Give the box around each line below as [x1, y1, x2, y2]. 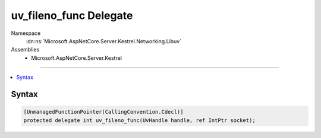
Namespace [11, 30, 41, 37]
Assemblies [11, 46, 40, 53]
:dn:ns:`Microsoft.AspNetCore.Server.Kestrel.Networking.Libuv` [26, 37, 181, 44]
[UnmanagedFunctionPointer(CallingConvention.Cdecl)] [23, 108, 184, 115]
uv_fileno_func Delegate [11, 9, 133, 22]
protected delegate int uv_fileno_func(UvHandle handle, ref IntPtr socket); [23, 117, 256, 124]
